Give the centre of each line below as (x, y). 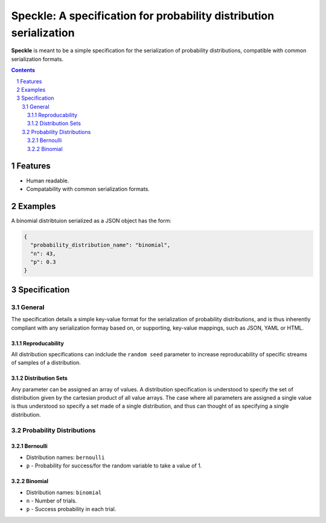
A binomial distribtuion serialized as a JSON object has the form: (91, 220)
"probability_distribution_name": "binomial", (101, 245)
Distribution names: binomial (64, 492)
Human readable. (48, 181)
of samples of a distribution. (46, 363)
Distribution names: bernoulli (66, 457)
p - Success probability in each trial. (71, 509)
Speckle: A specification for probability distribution (143, 16)
